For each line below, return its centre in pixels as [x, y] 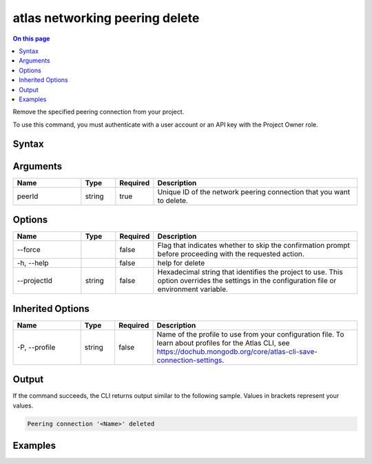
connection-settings [189, 360]
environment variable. [193, 289]
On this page [31, 39]
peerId [28, 196]
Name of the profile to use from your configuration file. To [250, 334]
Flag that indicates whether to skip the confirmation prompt [254, 246]
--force [29, 250]
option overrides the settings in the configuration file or [247, 281]
